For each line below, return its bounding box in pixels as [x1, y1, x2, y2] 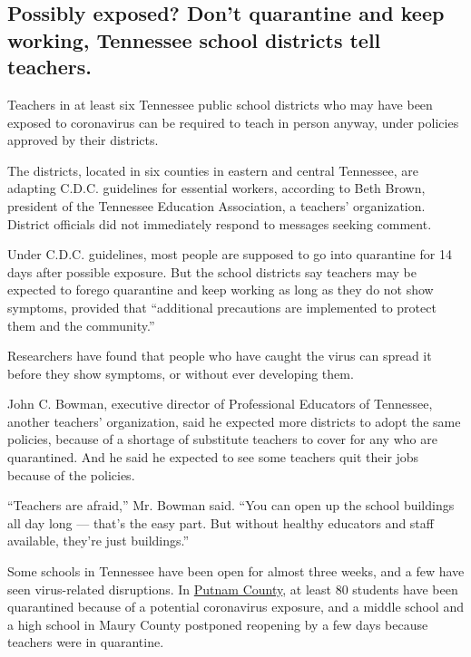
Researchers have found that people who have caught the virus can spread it [7, 346, 432, 365]
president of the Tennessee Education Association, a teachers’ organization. [7, 196, 426, 215]
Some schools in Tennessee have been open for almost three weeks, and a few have [7, 562, 465, 581]
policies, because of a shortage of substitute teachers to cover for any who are [7, 430, 437, 449]
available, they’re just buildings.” [7, 531, 190, 550]
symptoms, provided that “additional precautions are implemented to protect [7, 297, 437, 316]
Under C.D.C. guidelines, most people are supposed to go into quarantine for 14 [7, 245, 452, 264]
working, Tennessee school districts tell [7, 25, 381, 53]
